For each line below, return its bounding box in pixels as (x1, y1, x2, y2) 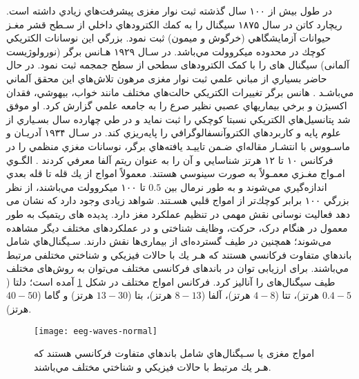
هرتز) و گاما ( (37, 288, 94, 302)
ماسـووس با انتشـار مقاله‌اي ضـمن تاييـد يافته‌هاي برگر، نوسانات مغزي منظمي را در (6, 138, 351, 153)
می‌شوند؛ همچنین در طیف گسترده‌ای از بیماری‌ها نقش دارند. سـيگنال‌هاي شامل (6, 234, 331, 248)
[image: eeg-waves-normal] (34, 326, 157, 336)
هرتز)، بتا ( (127, 288, 172, 302)
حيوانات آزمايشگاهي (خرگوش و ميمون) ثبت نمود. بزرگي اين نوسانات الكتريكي (6, 30, 331, 45)
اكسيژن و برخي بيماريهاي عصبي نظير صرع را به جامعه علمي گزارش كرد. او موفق (6, 98, 347, 113)
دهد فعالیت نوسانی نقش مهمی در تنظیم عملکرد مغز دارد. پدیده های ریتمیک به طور (6, 206, 351, 221)
